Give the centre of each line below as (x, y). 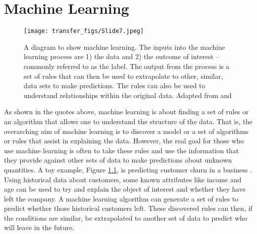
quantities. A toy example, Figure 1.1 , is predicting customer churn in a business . (128, 169)
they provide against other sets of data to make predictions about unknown (118, 160)
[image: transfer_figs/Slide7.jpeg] (84, 31)
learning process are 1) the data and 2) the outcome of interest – (122, 56)
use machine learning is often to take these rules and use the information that (122, 150)
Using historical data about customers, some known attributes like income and (123, 179)
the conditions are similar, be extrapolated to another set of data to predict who (126, 217)
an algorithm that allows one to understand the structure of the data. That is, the (128, 121)
